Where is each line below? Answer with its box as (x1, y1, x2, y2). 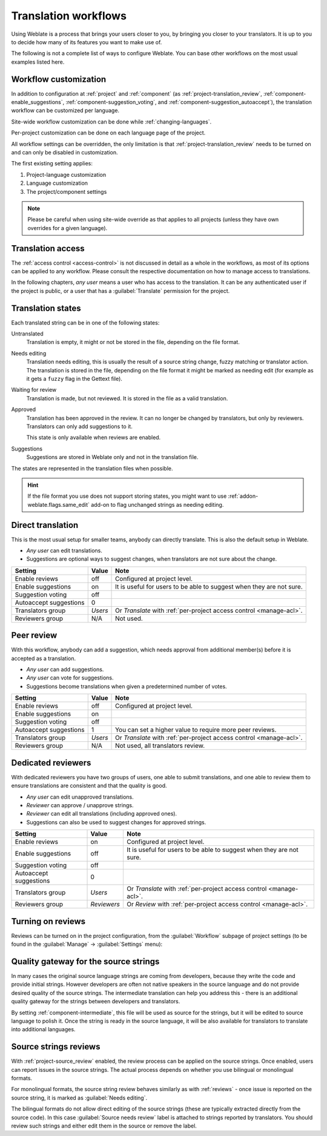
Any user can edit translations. (26, 547, 103, 554)
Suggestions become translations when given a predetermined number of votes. (26, 682, 227, 690)
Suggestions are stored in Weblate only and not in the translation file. (26, 454, 199, 461)
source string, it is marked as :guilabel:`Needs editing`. (11, 1094, 148, 1101)
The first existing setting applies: (11, 160, 93, 167)
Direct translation (11, 520, 79, 530)
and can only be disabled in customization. (11, 148, 118, 156)
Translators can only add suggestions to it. (26, 423, 133, 430)
